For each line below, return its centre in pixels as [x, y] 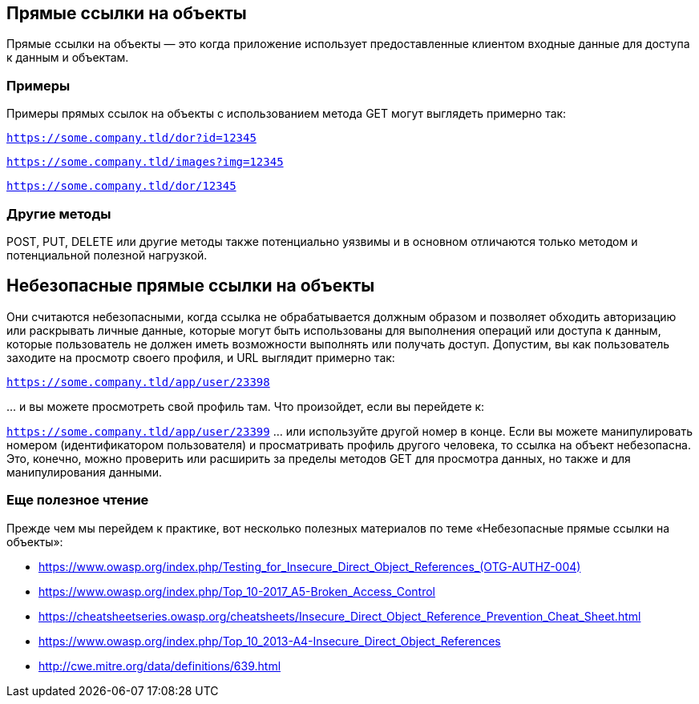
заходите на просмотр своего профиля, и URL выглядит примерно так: [201, 357]
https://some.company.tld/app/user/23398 [138, 382]
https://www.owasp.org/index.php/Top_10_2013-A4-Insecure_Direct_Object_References [270, 641]
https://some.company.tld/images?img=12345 [145, 162]
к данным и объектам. [68, 58]
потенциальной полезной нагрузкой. [107, 255]
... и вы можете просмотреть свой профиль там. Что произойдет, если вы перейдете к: [246, 406]
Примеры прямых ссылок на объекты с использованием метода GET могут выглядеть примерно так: [287, 114]
